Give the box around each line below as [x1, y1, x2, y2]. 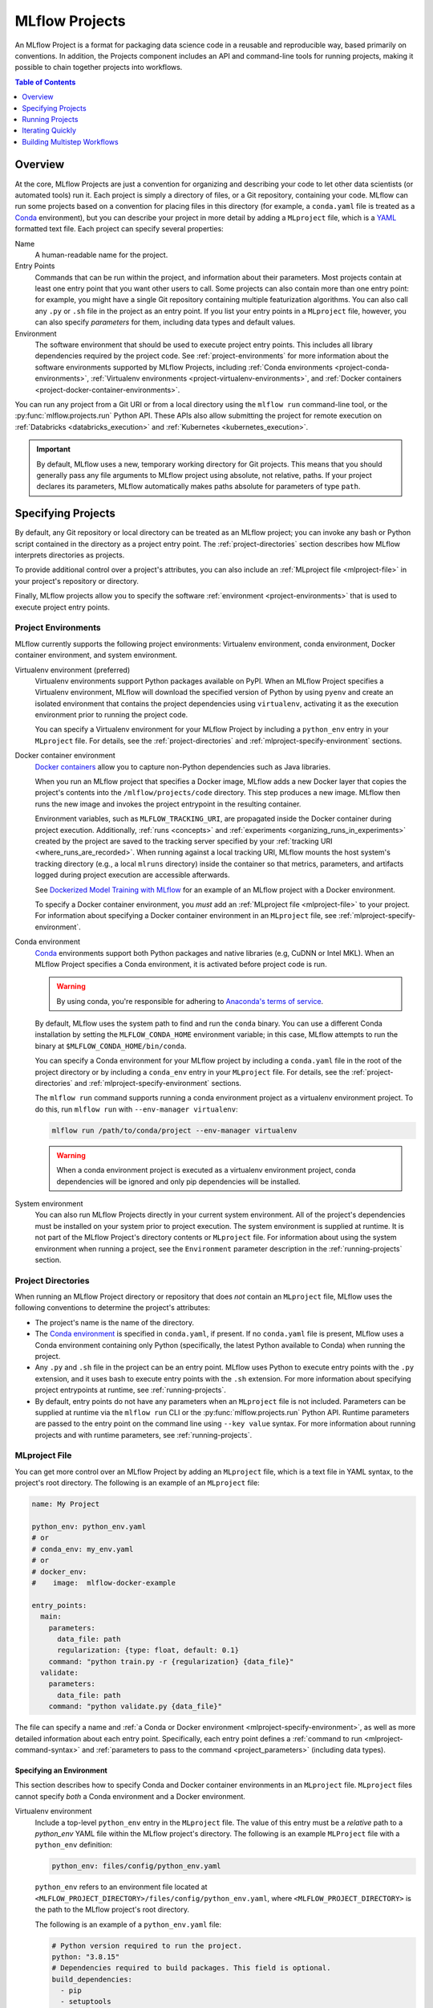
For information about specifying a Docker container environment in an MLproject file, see [34, 911, 337, 920]
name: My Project [31, 1500, 100, 1509]
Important [36, 444, 71, 454]
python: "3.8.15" [51, 1952, 120, 1961]
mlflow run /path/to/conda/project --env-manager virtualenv [51, 1125, 297, 1135]
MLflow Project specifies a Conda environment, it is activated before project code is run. [34, 959, 328, 969]
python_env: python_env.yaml [31, 1522, 147, 1532]
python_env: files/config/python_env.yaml [51, 1862, 221, 1871]
